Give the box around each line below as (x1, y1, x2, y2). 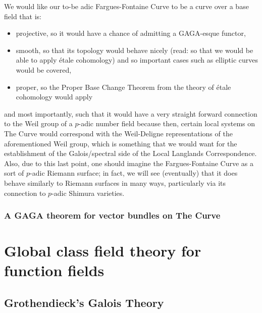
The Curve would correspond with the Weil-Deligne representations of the (4, 128, 233, 138)
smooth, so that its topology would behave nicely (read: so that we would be (16, 44, 253, 55)
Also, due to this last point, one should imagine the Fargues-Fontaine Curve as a (4, 158, 254, 168)
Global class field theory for (4, 240, 201, 261)
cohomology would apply (16, 91, 93, 102)
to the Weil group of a (4, 118, 73, 129)
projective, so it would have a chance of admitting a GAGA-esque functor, (16, 28, 246, 38)
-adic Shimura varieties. (51, 187, 125, 198)
